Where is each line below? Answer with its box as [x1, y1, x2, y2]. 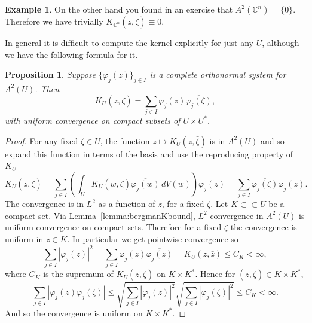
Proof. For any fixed [5, 134, 78, 147]
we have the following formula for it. [5, 48, 138, 60]
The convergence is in [5, 197, 84, 210]
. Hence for [195, 267, 235, 280]
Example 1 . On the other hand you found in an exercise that [5, 3, 233, 15]
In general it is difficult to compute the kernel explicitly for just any [5, 36, 253, 48]
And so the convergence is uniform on [5, 306, 143, 319]
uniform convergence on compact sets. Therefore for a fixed [5, 221, 222, 233]
